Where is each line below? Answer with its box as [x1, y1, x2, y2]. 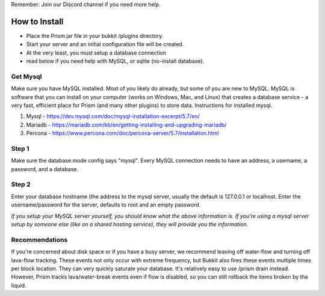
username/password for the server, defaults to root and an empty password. [11, 201, 201, 208]
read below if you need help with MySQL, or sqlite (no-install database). [26, 58, 205, 65]
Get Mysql [11, 72, 42, 80]
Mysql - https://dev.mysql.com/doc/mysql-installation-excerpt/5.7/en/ [26, 113, 200, 120]
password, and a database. [11, 165, 79, 172]
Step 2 [11, 180, 31, 189]
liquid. [11, 282, 26, 289]
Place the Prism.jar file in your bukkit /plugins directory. [26, 32, 164, 39]
